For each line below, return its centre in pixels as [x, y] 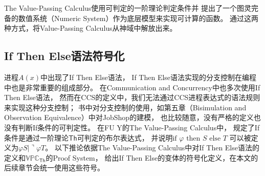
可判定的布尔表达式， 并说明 [125, 137]
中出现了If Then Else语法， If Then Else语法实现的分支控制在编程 [148, 77]
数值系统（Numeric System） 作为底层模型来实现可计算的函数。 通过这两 [138, 18]
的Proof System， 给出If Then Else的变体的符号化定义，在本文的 [152, 157]
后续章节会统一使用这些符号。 [54, 168]
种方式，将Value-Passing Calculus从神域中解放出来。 [91, 28]
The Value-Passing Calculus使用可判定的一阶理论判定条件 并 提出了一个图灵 [128, 8]
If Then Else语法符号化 [64, 56]
